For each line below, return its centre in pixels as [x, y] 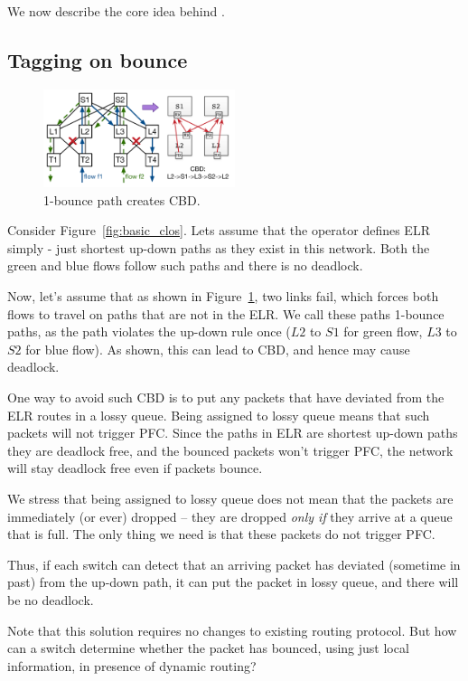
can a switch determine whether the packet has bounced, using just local [208, 648]
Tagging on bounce [98, 59]
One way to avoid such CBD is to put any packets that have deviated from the [226, 397]
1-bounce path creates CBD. [122, 199]
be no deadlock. [51, 599]
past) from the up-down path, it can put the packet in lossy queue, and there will [233, 582]
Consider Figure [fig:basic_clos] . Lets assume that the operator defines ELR [219, 230]
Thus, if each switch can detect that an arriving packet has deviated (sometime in [234, 564]
